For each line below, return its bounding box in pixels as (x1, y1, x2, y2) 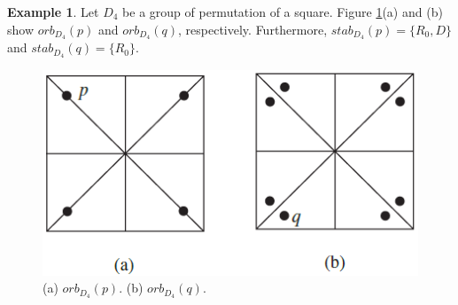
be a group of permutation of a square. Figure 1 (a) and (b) (122, 3, 443, 20)
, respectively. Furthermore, (178, 20, 328, 38)
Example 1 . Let (7, 3, 99, 20)
